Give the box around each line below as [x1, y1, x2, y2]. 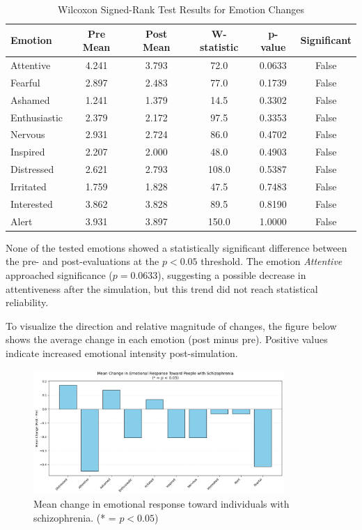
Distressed [10, 162, 54, 176]
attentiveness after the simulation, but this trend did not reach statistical [6, 281, 318, 296]
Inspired [10, 144, 45, 159]
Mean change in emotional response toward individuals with [33, 497, 290, 511]
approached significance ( [6, 267, 113, 282]
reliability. [6, 295, 49, 310]
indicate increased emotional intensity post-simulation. [6, 345, 238, 360]
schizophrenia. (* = [33, 510, 116, 525]
